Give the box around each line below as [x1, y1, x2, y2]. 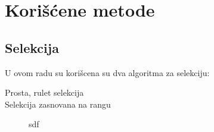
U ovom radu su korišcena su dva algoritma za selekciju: [5, 66, 210, 78]
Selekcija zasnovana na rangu [5, 98, 111, 110]
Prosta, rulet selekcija [5, 86, 84, 99]
